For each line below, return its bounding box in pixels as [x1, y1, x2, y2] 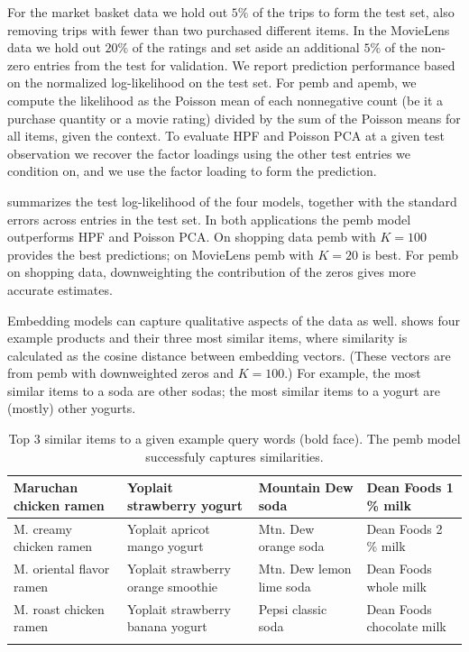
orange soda [258, 537, 325, 556]
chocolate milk [366, 617, 446, 636]
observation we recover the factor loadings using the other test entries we [7, 143, 411, 162]
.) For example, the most [284, 363, 421, 382]
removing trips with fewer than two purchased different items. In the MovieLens [7, 20, 450, 39]
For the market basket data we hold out [7, 3, 228, 21]
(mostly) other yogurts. [7, 399, 136, 418]
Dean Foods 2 [366, 519, 443, 537]
